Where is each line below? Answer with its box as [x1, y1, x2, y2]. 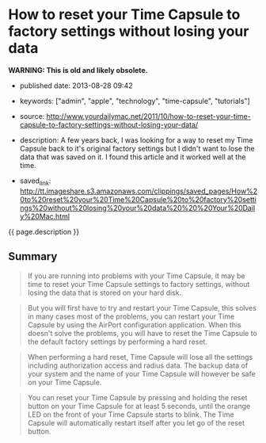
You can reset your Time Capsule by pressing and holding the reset [27, 392, 248, 402]
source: [19, 111, 45, 120]
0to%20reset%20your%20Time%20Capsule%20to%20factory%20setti [19, 194, 257, 204]
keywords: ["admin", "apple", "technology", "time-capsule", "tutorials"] [19, 96, 251, 105]
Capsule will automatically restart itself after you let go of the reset [27, 418, 245, 427]
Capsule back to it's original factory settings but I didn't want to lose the [19, 143, 255, 153]
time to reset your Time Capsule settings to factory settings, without [27, 279, 250, 288]
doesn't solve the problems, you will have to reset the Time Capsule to [27, 328, 257, 338]
